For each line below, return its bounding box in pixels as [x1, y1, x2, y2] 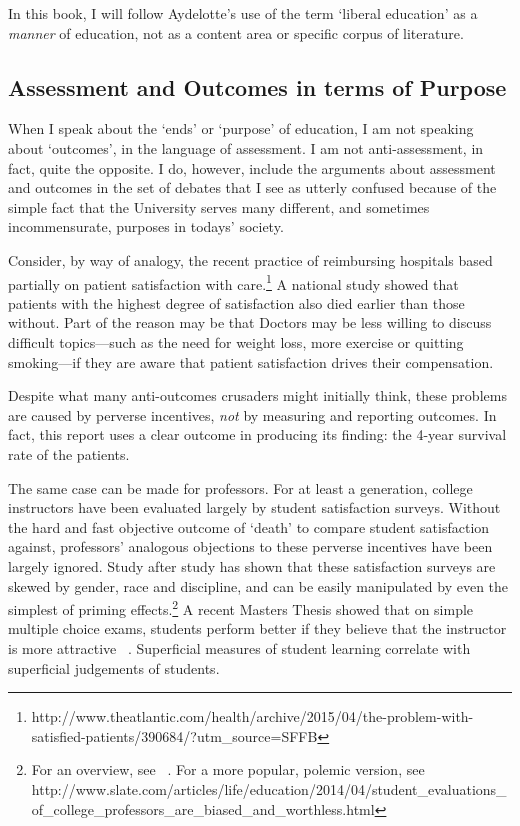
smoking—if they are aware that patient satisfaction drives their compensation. [8, 351, 494, 372]
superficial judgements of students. [8, 657, 220, 678]
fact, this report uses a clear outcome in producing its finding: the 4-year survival [8, 424, 507, 445]
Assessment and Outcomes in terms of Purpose [8, 71, 507, 102]
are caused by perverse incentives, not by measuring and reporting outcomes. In [8, 404, 497, 425]
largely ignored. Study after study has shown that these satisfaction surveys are [8, 555, 496, 576]
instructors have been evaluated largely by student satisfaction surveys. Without [8, 497, 501, 518]
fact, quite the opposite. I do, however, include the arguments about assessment [8, 157, 496, 178]
